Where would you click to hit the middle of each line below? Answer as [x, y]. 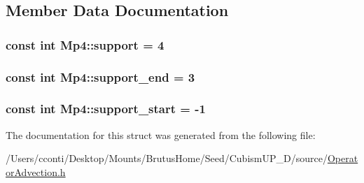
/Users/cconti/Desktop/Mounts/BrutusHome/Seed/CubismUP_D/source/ [167, 158]
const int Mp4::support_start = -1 [106, 109]
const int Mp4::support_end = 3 [100, 76]
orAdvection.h [36, 171]
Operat [343, 158]
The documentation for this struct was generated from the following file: [161, 134]
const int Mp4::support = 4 [85, 44]
